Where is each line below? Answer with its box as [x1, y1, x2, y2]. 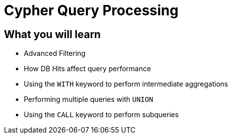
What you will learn [4, 28, 101, 41]
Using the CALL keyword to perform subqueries [24, 110, 179, 119]
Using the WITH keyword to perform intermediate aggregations [24, 80, 228, 89]
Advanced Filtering [24, 49, 86, 58]
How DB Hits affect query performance [24, 64, 151, 73]
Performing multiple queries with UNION [24, 95, 153, 104]
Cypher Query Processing [4, 2, 178, 19]
